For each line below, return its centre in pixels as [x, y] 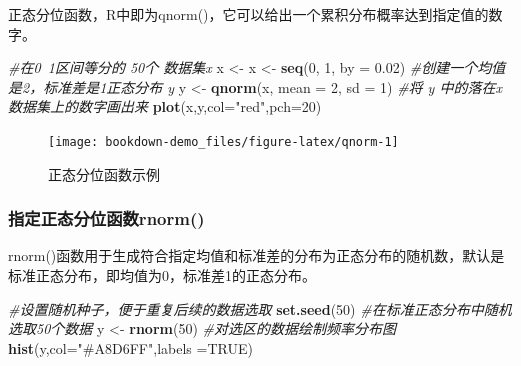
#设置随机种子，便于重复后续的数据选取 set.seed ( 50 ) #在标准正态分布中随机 [260, 308]
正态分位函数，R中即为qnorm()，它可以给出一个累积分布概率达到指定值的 [248, 14]
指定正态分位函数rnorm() [106, 218]
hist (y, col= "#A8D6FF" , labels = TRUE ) [130, 347]
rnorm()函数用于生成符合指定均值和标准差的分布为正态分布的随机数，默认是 [256, 255]
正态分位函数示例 [104, 173]
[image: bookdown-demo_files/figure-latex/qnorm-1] [223, 141]
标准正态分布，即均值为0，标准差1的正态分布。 [162, 275]
